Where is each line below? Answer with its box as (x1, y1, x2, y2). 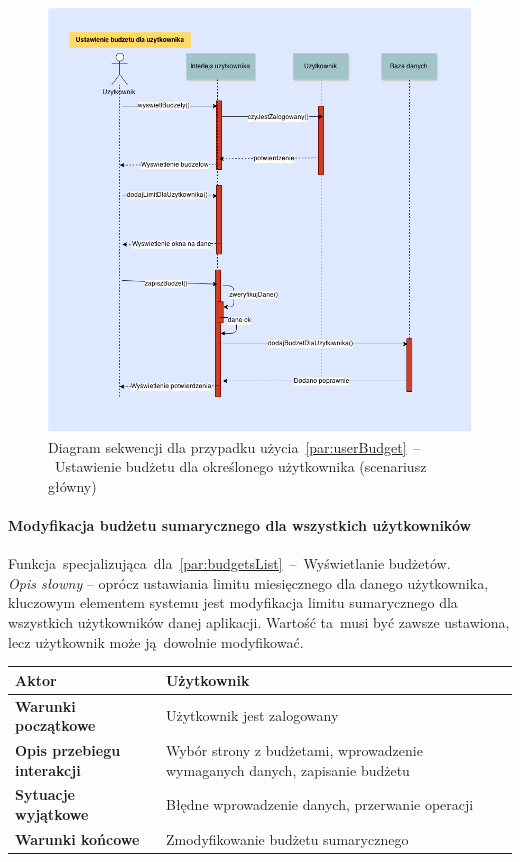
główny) (48, 475, 97, 496)
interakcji (15, 759, 81, 780)
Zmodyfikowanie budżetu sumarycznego (165, 828, 409, 849)
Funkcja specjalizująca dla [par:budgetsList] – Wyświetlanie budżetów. (8, 553, 451, 574)
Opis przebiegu (15, 739, 121, 760)
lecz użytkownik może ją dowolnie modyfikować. (8, 631, 304, 652)
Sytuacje (15, 784, 75, 805)
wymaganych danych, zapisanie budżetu (165, 759, 410, 780)
